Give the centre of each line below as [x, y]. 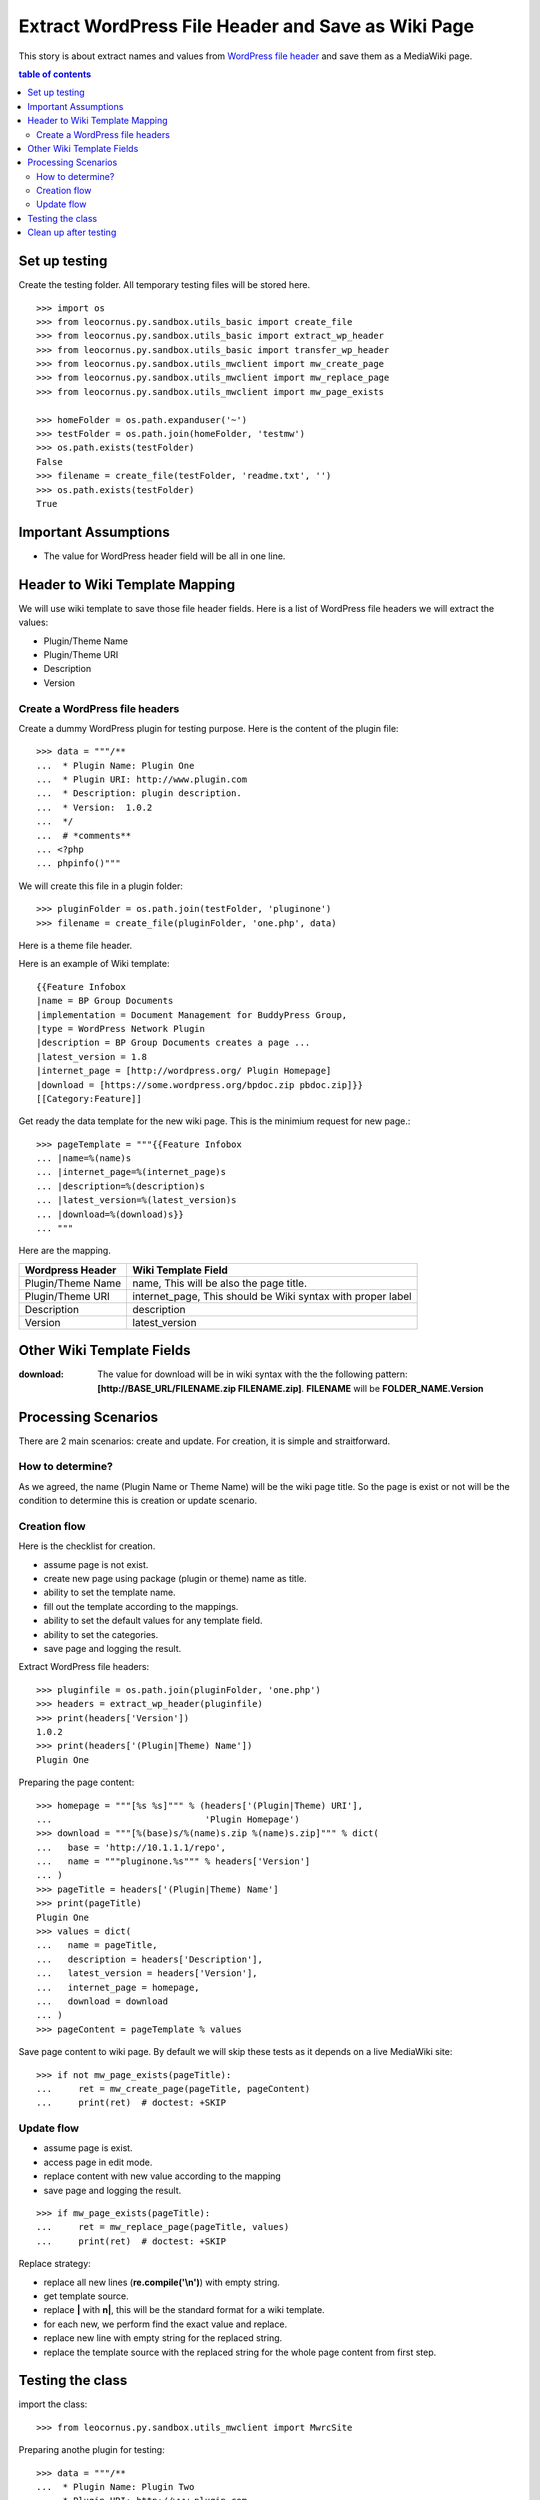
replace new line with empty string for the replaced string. [163, 2338]
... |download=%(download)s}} [110, 1214]
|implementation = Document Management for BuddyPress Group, [192, 1014]
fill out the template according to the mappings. [141, 1606]
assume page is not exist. [96, 1564]
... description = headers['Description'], [150, 1959]
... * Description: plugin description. [139, 793]
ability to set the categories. [101, 1634]
